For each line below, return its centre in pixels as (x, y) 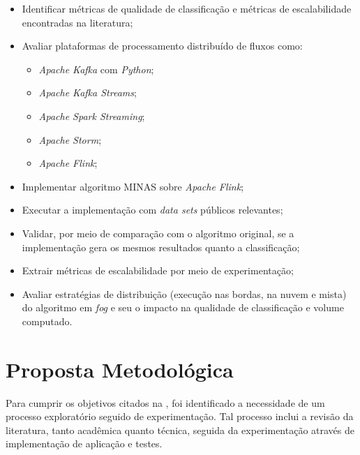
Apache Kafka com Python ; (96, 69)
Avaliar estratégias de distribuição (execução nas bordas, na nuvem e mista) (184, 293)
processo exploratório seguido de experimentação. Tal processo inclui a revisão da (180, 416)
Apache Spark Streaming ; (92, 115)
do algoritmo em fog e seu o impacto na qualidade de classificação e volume (183, 307)
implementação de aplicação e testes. (84, 443)
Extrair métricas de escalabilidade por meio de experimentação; (158, 270)
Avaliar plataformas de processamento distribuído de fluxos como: (162, 46)
